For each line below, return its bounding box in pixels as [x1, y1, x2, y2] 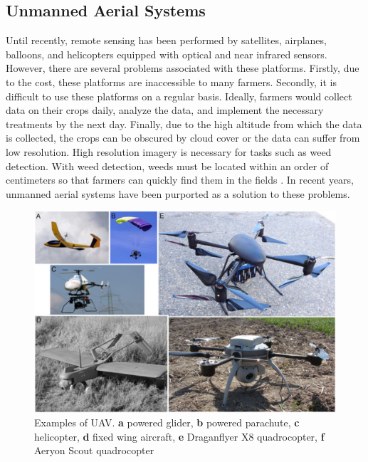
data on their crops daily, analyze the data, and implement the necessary [6, 103, 324, 117]
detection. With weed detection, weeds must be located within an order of [6, 158, 329, 173]
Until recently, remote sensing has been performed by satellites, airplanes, [6, 33, 327, 48]
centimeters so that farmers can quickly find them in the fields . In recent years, [6, 172, 354, 187]
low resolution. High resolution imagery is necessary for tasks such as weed [6, 144, 332, 159]
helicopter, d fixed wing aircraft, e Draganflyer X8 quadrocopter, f [34, 429, 325, 443]
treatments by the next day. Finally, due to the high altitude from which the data [6, 116, 362, 131]
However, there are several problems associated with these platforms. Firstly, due [6, 61, 359, 75]
